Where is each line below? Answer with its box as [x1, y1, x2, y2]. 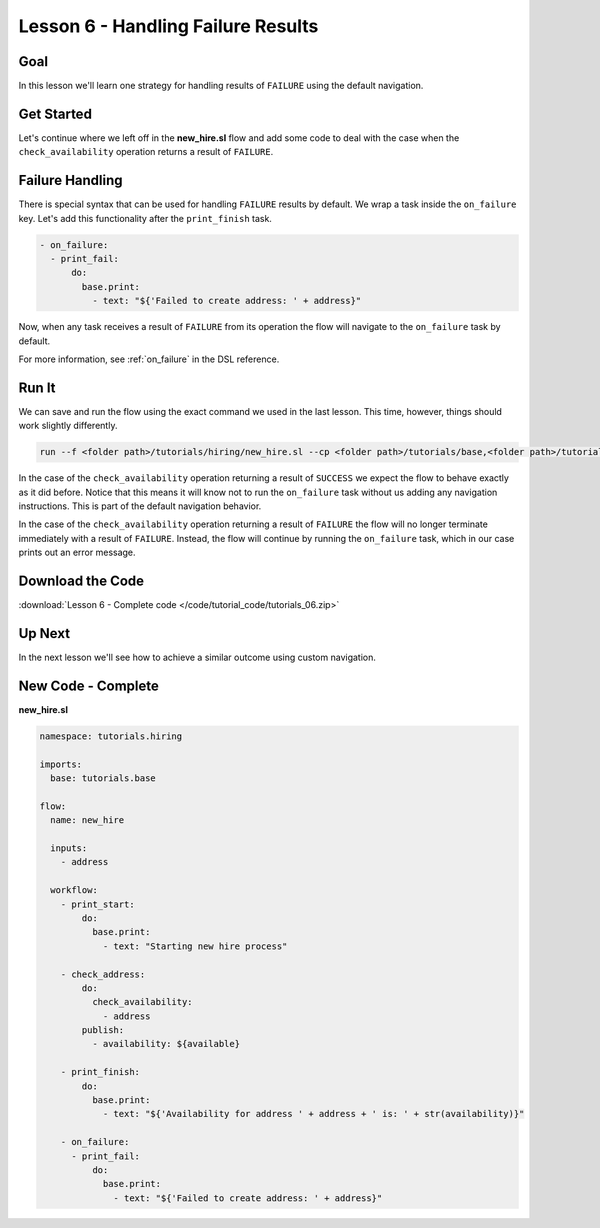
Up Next [18, 625, 70, 642]
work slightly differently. [18, 420, 118, 432]
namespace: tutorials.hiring [39, 730, 183, 742]
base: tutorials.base [50, 773, 157, 784]
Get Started [18, 105, 92, 122]
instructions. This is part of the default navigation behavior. [18, 500, 262, 512]
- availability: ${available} [91, 1038, 240, 1050]
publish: [81, 1025, 125, 1036]
